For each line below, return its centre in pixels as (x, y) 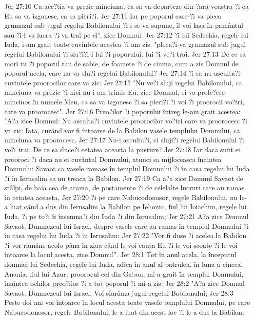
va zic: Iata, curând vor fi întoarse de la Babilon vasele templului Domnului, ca (122, 130)
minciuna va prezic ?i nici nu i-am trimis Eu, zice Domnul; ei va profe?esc (115, 92)
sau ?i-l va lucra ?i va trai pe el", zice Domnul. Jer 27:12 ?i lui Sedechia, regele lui (127, 34)
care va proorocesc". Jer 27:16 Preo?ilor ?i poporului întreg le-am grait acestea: (123, 111)
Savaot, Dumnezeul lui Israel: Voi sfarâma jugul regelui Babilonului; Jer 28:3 (119, 292)
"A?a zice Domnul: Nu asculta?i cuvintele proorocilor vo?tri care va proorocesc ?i (126, 121)
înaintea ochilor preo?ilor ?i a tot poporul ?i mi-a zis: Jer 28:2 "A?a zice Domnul (125, 283)
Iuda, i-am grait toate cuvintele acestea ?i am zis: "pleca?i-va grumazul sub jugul (125, 44)
